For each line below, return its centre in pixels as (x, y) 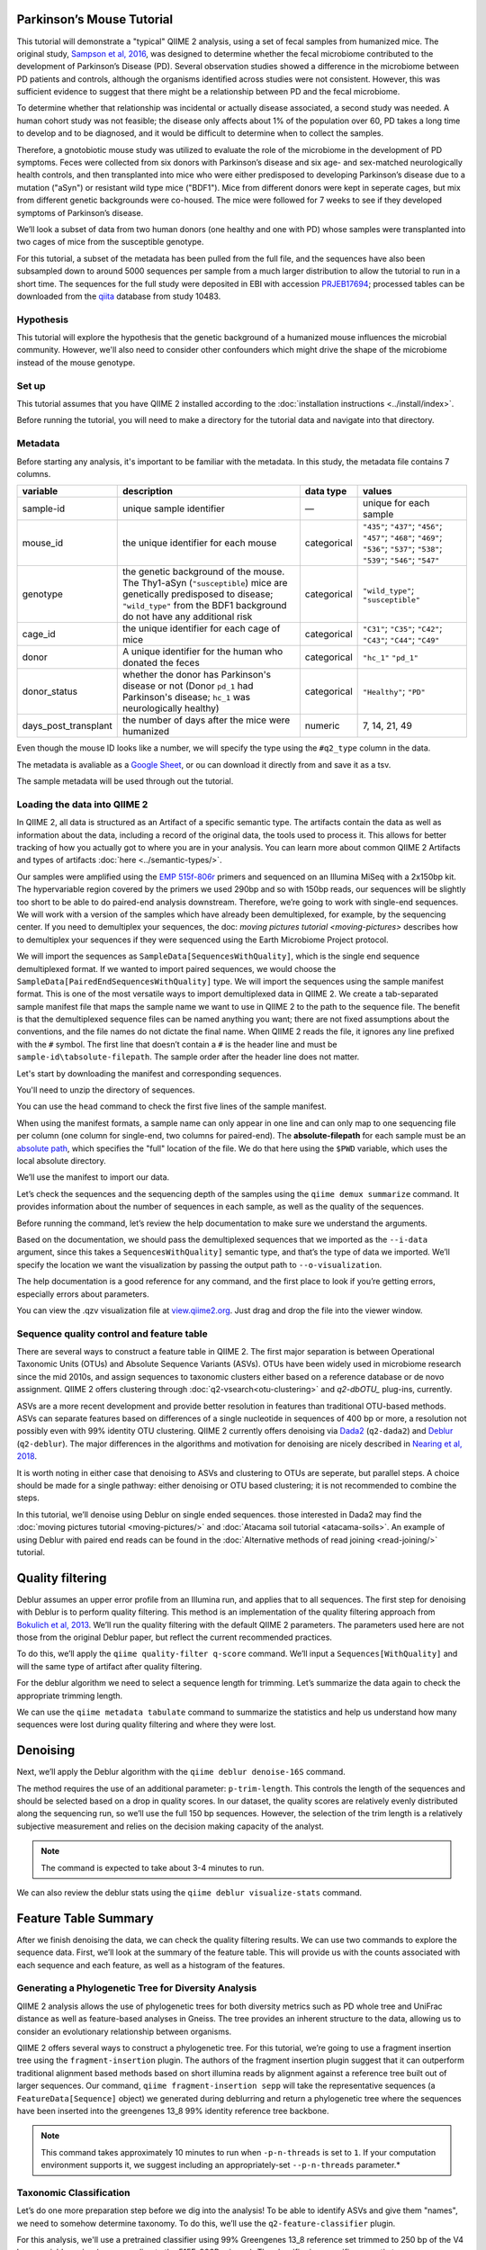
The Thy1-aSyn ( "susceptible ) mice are (205, 583)
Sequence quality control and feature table (112, 1334)
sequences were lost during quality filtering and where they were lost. (146, 1724)
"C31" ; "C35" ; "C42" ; (403, 628)
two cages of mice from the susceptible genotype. (110, 242)
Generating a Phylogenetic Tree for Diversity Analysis (137, 1988)
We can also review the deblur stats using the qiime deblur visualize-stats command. (189, 1892)
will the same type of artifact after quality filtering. (109, 1666)
